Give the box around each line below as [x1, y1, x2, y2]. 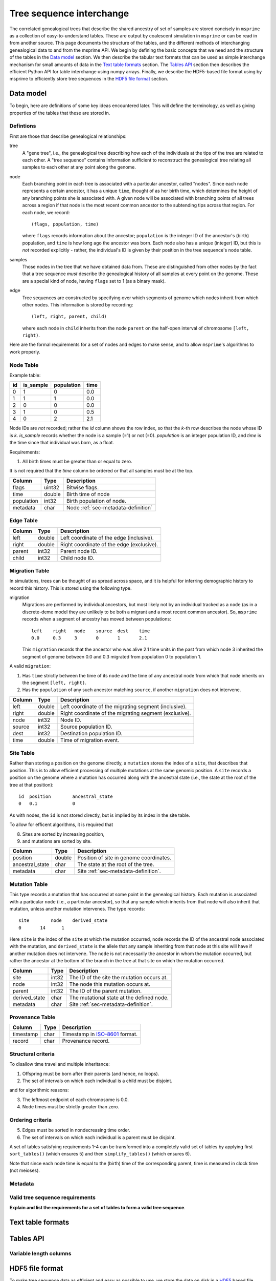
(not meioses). [9, 1167, 40, 1173]
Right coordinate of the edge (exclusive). [60, 541, 158, 548]
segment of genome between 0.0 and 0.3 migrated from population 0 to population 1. [22, 653, 202, 659]
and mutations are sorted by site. [22, 838, 92, 844]
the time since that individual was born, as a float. [9, 440, 114, 446]
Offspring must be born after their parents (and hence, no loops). [22, 1070, 159, 1077]
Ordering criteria [9, 1116, 52, 1123]
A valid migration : [9, 663, 51, 669]
